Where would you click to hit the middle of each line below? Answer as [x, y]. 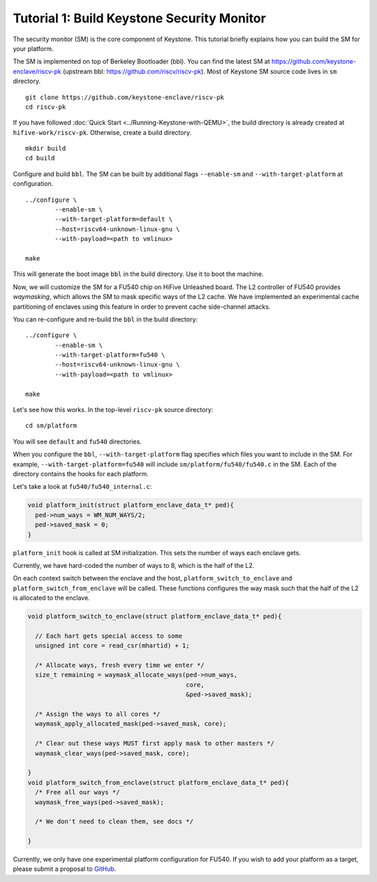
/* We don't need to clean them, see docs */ [114, 822]
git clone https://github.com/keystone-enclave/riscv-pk [125, 97]
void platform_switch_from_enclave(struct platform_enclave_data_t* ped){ [158, 782]
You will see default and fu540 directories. [77, 441]
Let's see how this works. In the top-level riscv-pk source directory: [113, 410]
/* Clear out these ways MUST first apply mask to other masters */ [155, 743]
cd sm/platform [51, 426]
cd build [40, 158]
